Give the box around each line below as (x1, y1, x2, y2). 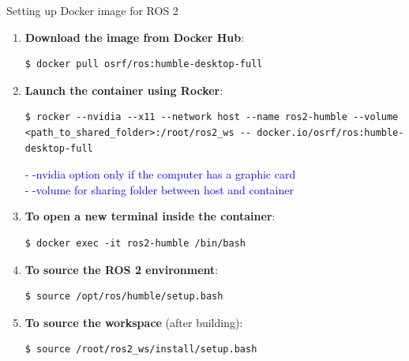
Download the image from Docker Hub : (24, 28, 245, 45)
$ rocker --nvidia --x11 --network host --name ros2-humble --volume (24, 111, 399, 123)
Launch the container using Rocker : (24, 81, 223, 98)
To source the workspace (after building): (24, 314, 243, 330)
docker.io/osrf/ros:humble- (257, 126, 404, 138)
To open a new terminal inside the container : (24, 208, 276, 224)
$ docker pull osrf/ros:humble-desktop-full (24, 58, 263, 70)
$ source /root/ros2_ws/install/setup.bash (24, 344, 257, 355)
